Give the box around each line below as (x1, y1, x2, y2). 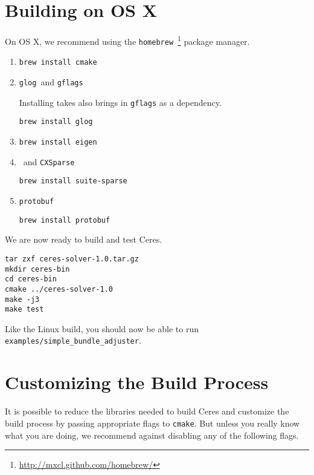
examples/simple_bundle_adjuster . (5, 334, 141, 347)
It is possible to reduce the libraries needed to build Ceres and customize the (5, 405, 289, 418)
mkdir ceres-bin (5, 264, 70, 274)
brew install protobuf (19, 215, 111, 224)
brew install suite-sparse (19, 177, 127, 186)
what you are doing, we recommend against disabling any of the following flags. (5, 428, 299, 441)
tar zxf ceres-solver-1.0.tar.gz (5, 254, 139, 263)
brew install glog (19, 117, 93, 126)
